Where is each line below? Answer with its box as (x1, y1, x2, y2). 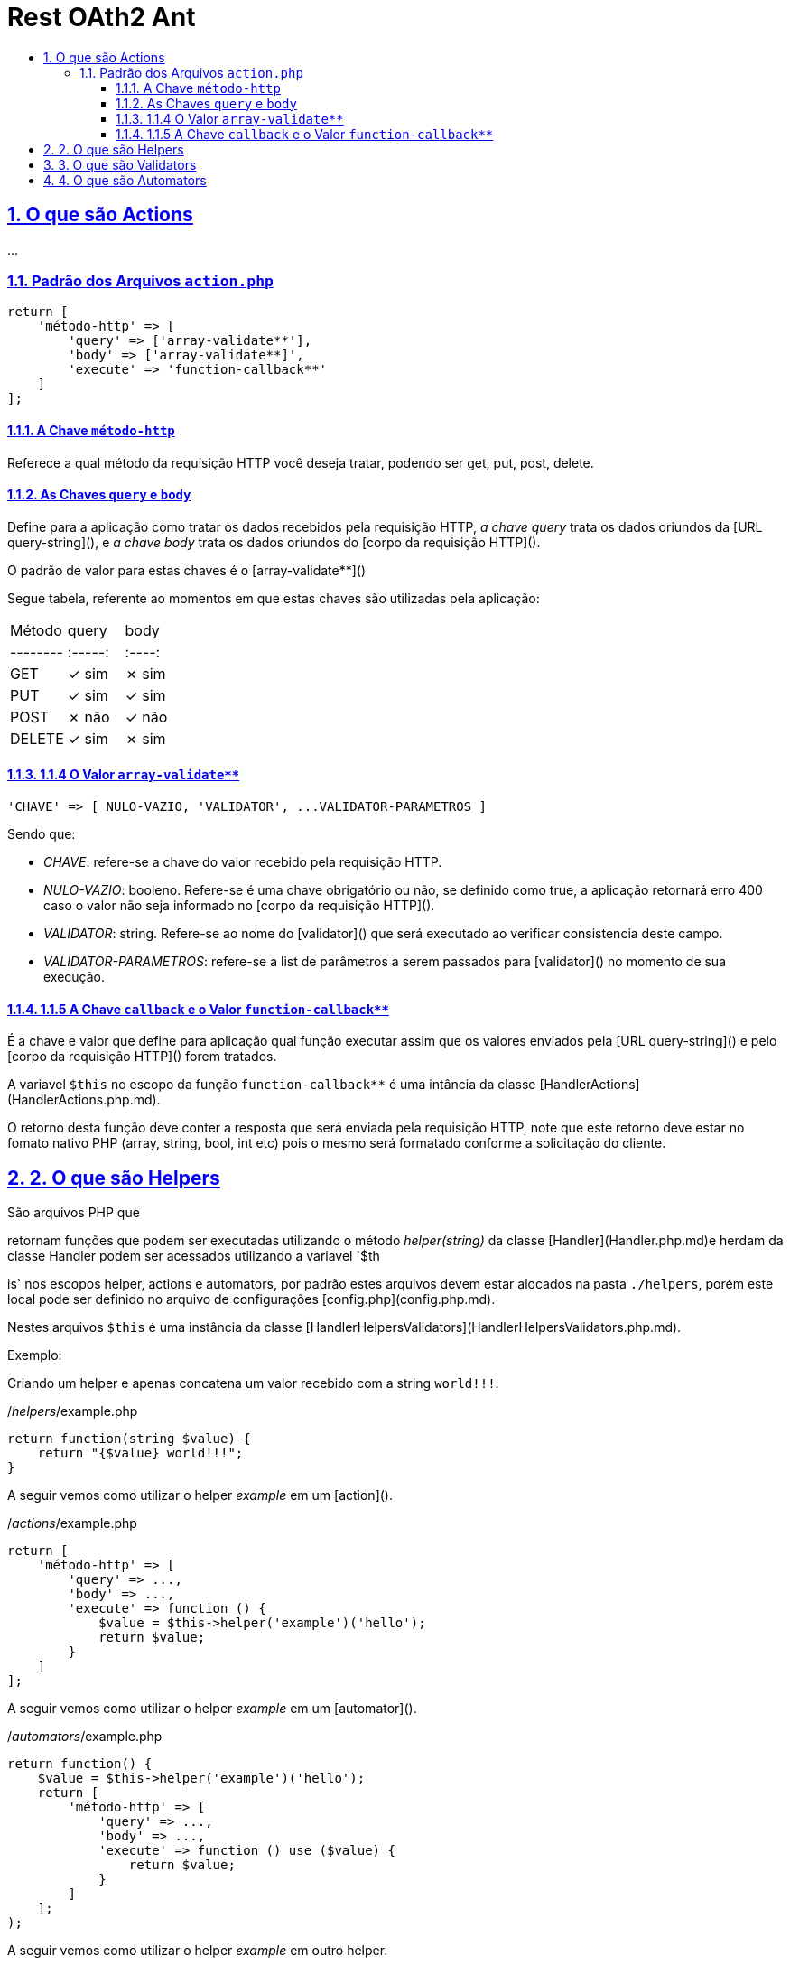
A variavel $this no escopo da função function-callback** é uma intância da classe (7, 1076, 536, 1093)
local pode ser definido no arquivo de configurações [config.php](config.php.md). (7, 1291, 496, 1308)
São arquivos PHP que (7, 1205, 140, 1221)
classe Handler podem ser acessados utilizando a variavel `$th (7, 1248, 380, 1264)
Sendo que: (7, 826, 76, 842)
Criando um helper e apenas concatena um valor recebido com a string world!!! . (7, 1375, 499, 1392)
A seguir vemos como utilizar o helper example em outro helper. (7, 1942, 388, 1959)
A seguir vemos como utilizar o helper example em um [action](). (7, 1487, 393, 1504)
